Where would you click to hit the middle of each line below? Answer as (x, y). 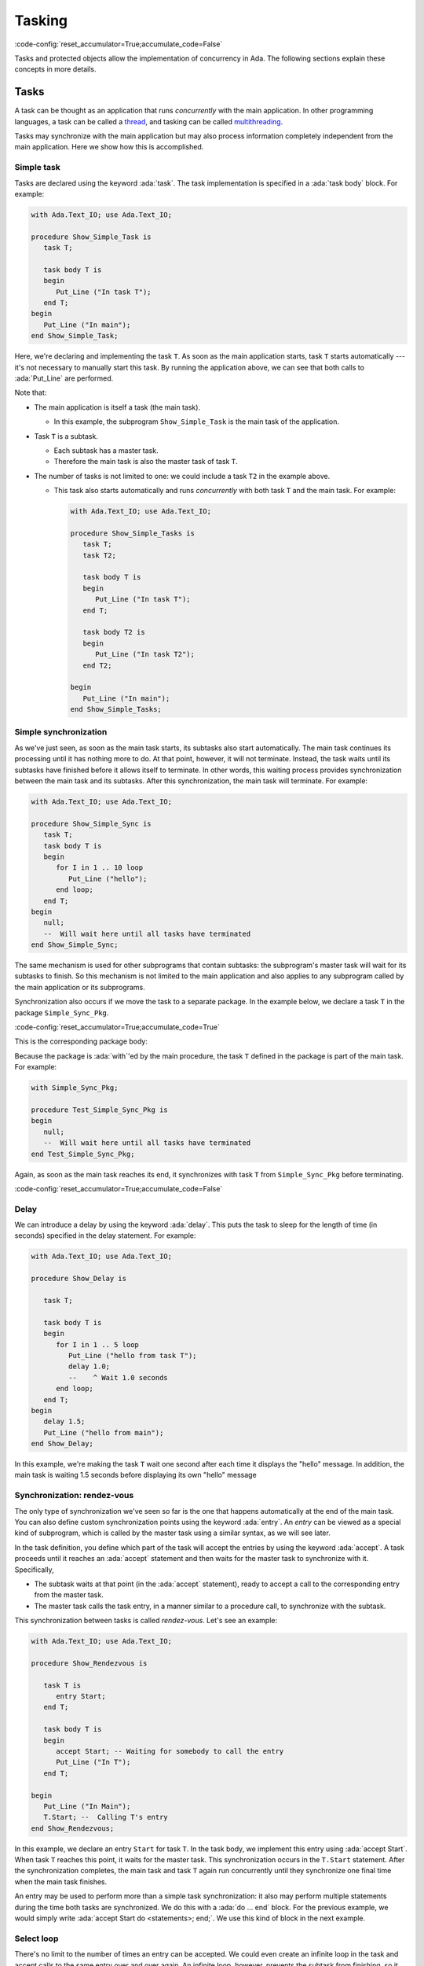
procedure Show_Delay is (79, 1279)
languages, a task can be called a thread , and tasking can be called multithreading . (149, 121)
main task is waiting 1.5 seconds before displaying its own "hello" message (135, 1475)
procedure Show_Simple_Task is (91, 237)
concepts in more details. (56, 69)
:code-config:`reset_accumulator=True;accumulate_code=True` (117, 1027)
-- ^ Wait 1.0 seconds (118, 1377)
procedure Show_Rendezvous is (89, 1663)
